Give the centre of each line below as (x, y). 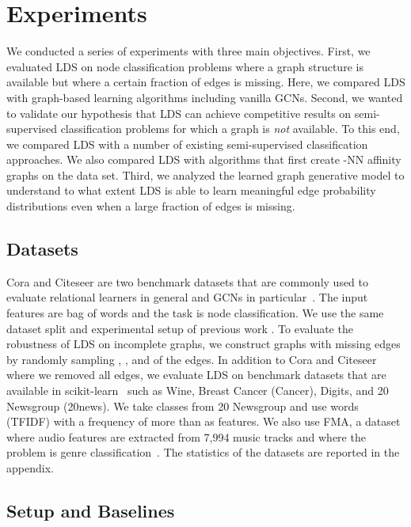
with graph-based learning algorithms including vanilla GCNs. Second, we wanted (205, 97)
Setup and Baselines (91, 510)
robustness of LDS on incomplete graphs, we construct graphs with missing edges (204, 344)
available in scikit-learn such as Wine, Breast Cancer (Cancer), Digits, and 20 (198, 391)
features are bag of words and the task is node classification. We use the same (195, 313)
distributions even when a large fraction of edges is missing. (151, 206)
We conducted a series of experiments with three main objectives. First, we (188, 51)
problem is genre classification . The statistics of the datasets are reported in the (203, 452)
